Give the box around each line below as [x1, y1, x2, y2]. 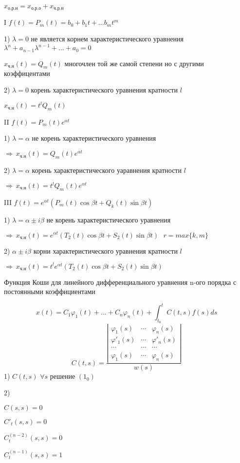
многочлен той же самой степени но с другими [64, 58, 204, 68]
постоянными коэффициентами [4, 286, 95, 296]
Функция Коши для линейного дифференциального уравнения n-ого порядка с [4, 277, 237, 287]
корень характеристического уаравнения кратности [32, 165, 182, 175]
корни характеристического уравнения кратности [33, 245, 178, 256]
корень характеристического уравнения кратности [31, 84, 178, 94]
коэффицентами [4, 68, 50, 78]
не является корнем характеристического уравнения [31, 34, 184, 44]
